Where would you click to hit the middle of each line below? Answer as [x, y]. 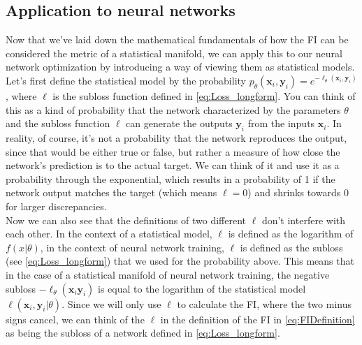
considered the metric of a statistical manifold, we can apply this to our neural [174, 53]
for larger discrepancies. [56, 206]
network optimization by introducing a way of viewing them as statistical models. [180, 67]
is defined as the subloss [291, 247]
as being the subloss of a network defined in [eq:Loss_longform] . [143, 333]
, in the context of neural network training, [132, 247]
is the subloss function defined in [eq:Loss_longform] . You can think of [204, 95]
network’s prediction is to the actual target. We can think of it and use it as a [173, 165]
